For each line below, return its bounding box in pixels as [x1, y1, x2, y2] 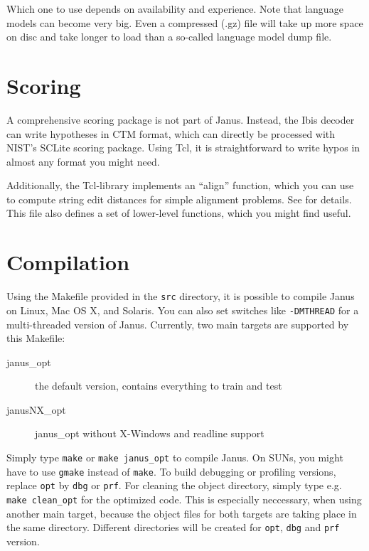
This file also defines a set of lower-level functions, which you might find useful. [6, 205, 351, 220]
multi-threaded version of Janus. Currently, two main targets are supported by [6, 316, 349, 331]
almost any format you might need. [6, 154, 160, 168]
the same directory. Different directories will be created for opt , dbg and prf [6, 520, 340, 535]
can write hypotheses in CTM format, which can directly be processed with [6, 126, 336, 141]
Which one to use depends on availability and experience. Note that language [6, 1, 343, 16]
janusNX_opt [6, 402, 66, 417]
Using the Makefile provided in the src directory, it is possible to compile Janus [6, 289, 355, 304]
